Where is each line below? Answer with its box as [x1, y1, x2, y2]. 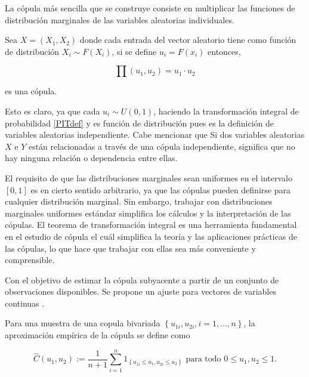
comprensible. [5, 254, 55, 266]
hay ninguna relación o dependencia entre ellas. [5, 152, 178, 164]
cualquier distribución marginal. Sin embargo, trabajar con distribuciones [5, 195, 273, 208]
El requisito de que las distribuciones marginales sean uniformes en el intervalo [5, 171, 292, 184]
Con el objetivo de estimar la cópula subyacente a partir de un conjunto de [5, 273, 279, 286]
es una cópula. [5, 85, 57, 97]
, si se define [112, 45, 157, 57]
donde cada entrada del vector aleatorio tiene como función [79, 33, 296, 46]
